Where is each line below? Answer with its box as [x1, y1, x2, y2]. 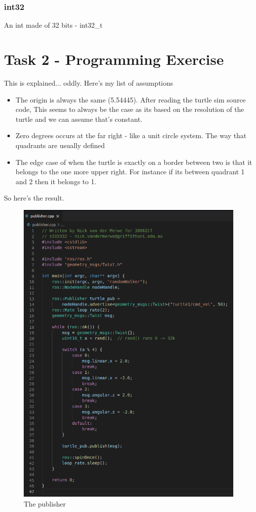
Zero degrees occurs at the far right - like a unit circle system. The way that [15, 130, 247, 141]
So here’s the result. [4, 193, 64, 203]
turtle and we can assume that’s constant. [15, 113, 143, 124]
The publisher [24, 499, 66, 509]
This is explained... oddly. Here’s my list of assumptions [4, 77, 173, 88]
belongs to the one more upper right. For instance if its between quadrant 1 [15, 166, 245, 177]
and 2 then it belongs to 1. [15, 176, 96, 186]
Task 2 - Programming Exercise [4, 49, 224, 69]
